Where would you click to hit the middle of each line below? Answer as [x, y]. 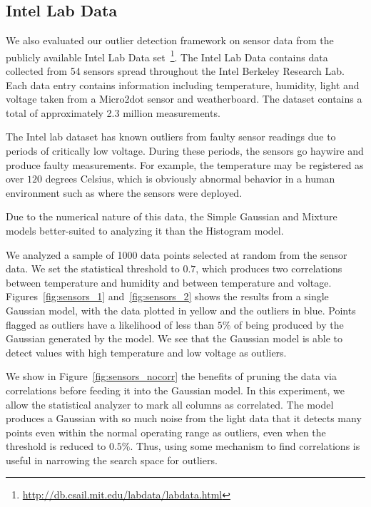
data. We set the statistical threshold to [93, 268]
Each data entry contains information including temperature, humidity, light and [183, 84]
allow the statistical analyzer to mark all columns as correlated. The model [170, 404]
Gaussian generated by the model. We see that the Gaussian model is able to [174, 338]
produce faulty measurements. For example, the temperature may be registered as [185, 164]
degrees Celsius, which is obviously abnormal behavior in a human [190, 179]
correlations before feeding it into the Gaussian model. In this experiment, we [176, 390]
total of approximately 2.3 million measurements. [113, 112]
